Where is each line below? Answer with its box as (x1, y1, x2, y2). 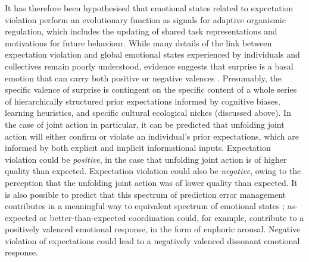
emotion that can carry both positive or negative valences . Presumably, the (5, 71, 282, 84)
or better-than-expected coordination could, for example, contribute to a (39, 211, 304, 223)
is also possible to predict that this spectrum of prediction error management (5, 188, 286, 200)
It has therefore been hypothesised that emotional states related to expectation (5, 2, 294, 14)
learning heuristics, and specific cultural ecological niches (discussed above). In (5, 106, 291, 119)
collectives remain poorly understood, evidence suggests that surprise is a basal (5, 59, 294, 72)
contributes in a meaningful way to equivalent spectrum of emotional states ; (5, 200, 285, 212)
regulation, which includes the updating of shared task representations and (5, 25, 277, 37)
